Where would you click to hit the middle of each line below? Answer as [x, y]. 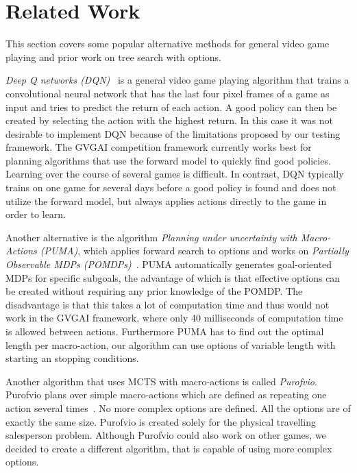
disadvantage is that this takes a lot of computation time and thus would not [168, 304]
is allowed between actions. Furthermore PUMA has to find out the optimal [165, 331]
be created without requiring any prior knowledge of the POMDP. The [154, 291]
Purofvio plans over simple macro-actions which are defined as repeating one [166, 395]
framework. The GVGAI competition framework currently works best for [159, 147]
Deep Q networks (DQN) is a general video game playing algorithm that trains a [177, 80]
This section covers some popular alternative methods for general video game [168, 44]
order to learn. [36, 214]
